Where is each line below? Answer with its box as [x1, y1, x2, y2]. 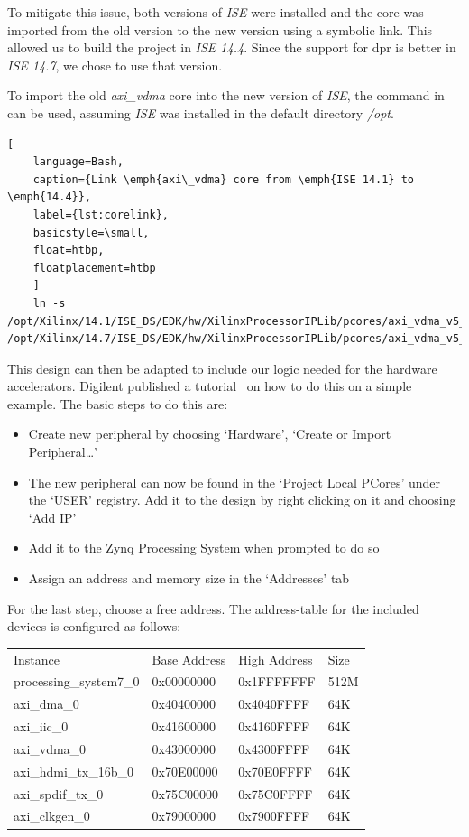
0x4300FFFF [238, 739, 310, 758]
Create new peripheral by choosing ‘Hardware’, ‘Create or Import [28, 424, 391, 443]
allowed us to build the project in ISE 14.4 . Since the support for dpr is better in [7, 38, 456, 57]
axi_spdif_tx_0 [14, 784, 104, 803]
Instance [14, 649, 60, 668]
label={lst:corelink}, [32, 208, 169, 221]
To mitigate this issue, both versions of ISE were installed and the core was [7, 3, 424, 21]
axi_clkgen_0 [14, 806, 90, 825]
